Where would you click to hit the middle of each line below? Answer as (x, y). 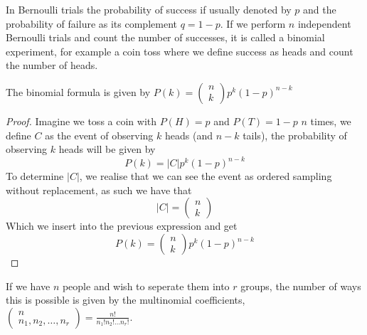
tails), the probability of (295, 135)
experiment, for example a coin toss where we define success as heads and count (180, 51)
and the (320, 9)
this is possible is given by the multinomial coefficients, (126, 300)
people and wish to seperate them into (146, 286)
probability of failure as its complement (91, 23)
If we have (28, 286)
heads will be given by (107, 149)
